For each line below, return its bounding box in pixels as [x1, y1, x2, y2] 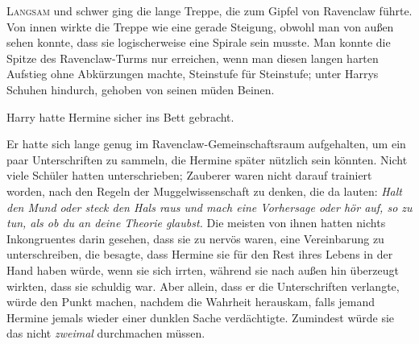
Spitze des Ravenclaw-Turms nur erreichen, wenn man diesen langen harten [6, 49, 379, 66]
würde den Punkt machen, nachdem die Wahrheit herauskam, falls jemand [6, 293, 375, 310]
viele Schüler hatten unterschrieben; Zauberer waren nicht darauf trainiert [6, 167, 372, 184]
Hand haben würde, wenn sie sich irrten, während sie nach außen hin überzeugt [6, 261, 399, 278]
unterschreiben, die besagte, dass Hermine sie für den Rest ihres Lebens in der [6, 246, 393, 263]
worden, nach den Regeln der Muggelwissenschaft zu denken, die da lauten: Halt [6, 182, 403, 199]
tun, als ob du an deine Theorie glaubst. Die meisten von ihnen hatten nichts [6, 214, 386, 231]
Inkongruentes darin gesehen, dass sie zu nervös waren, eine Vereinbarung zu [6, 230, 384, 247]
